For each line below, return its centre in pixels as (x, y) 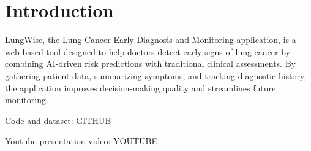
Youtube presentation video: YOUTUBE (81, 141)
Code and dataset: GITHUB (58, 120)
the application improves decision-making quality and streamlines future (141, 87)
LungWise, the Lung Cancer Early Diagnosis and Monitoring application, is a (151, 40)
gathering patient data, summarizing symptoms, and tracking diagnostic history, (156, 75)
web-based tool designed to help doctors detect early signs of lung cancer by (148, 51)
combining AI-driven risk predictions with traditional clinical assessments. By (150, 64)
